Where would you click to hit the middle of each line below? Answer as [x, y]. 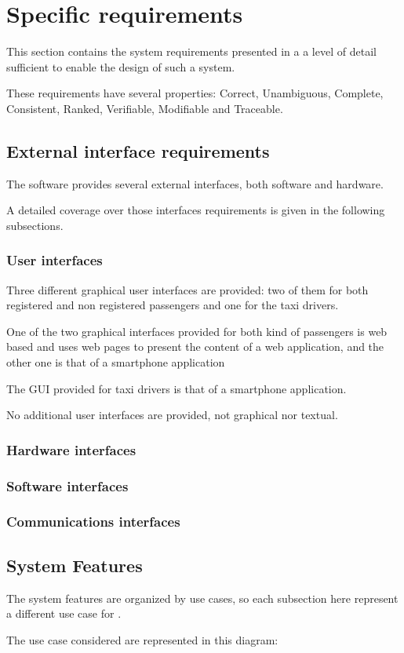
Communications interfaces [93, 522]
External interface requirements [138, 150]
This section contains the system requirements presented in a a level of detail [191, 51]
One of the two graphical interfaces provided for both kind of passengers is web [197, 331]
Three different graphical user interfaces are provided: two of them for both [187, 289]
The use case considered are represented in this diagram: [142, 639]
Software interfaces [67, 485]
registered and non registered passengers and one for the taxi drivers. [173, 305]
